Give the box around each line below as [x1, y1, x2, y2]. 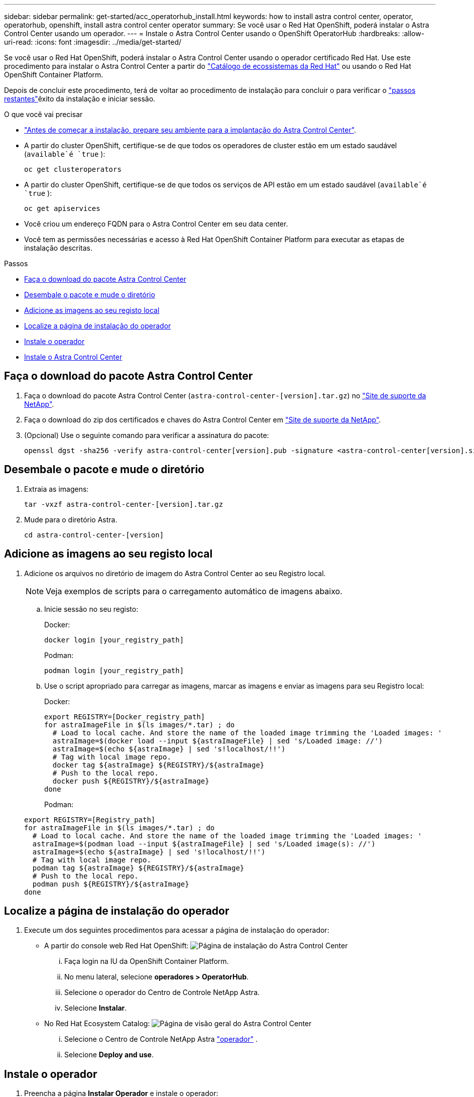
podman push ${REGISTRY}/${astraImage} [32, 880, 189, 888]
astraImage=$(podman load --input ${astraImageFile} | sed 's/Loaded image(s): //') [32, 839, 376, 848]
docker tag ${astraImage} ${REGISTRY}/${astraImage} [52, 760, 265, 769]
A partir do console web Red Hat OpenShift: [44, 941, 189, 950]
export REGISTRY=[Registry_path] [24, 815, 156, 824]
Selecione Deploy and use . [64, 1050, 154, 1059]
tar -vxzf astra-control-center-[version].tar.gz [24, 500, 223, 508]
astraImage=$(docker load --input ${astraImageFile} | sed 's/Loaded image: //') [52, 736, 383, 745]
